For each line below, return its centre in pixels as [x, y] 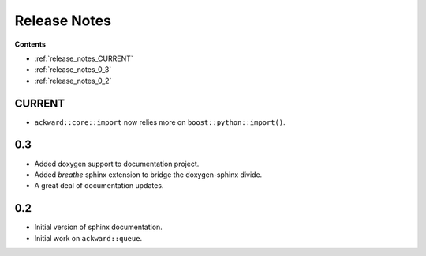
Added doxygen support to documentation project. [117, 164]
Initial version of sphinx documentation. [99, 227]
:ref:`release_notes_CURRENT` [84, 58]
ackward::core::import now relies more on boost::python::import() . [160, 122]
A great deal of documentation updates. [99, 186]
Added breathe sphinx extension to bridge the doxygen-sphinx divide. [148, 175]
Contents [30, 44]
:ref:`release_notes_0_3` [73, 70]
